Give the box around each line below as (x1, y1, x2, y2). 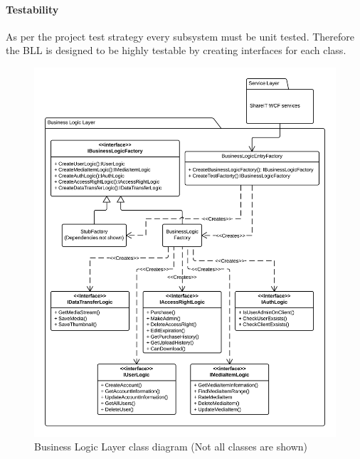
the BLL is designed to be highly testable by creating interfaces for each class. (6, 43, 346, 58)
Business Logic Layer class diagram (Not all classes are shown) (34, 439, 307, 454)
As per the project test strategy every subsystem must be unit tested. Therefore (6, 28, 355, 43)
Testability (6, 1, 59, 16)
